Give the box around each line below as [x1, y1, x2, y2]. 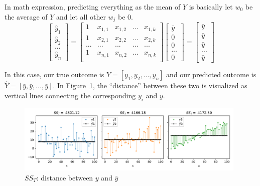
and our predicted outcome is [166, 69, 256, 80]
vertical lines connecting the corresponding [5, 90, 136, 100]
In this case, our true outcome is [5, 69, 104, 80]
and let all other [56, 11, 106, 22]
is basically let [189, 2, 233, 12]
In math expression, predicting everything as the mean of [5, 2, 181, 12]
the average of [5, 11, 48, 22]
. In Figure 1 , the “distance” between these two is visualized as [53, 80, 247, 91]
